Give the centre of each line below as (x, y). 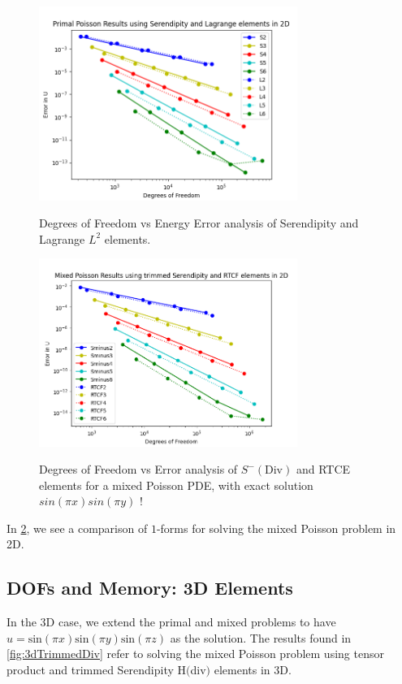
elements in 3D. (253, 670)
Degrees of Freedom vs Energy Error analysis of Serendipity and (199, 223)
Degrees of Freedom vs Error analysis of (138, 469)
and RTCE (323, 469)
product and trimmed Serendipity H (97, 670)
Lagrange (62, 238)
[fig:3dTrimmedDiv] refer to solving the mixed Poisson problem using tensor (195, 654)
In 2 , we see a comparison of (77, 528)
